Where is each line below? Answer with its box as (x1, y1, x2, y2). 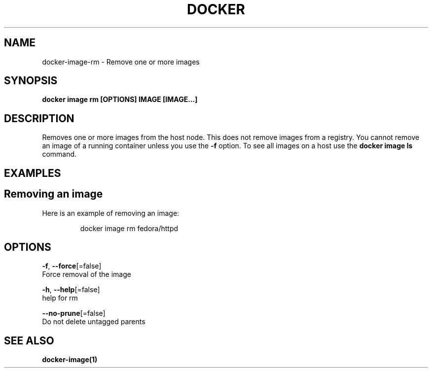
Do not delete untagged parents (42, 317, 145, 326)
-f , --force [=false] (42, 262, 102, 271)
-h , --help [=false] (42, 285, 100, 294)
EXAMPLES (4, 167, 61, 179)
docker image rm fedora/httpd (80, 224, 179, 233)
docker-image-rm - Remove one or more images (42, 57, 200, 66)
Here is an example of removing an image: (42, 208, 180, 217)
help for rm (42, 294, 78, 303)
